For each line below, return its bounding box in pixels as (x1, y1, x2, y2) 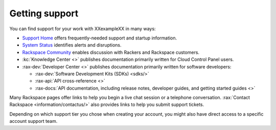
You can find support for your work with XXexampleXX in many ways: (9, 26, 156, 32)
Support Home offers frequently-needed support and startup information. (22, 35, 177, 41)
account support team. (9, 118, 58, 124)
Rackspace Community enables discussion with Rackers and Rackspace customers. (22, 49, 199, 55)
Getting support (9, 8, 79, 19)
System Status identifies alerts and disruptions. (22, 42, 122, 48)
